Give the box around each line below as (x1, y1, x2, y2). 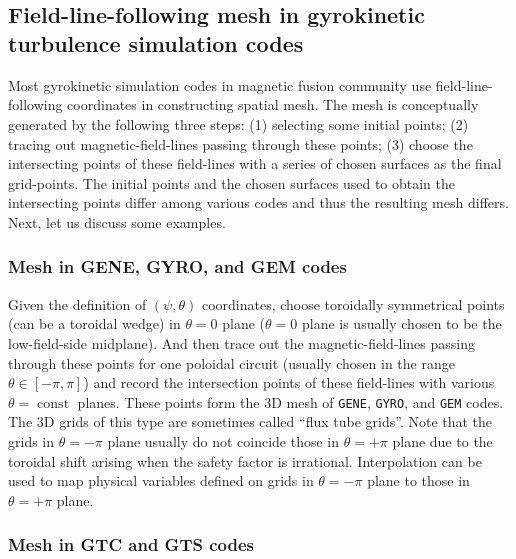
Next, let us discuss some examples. (8, 211, 226, 232)
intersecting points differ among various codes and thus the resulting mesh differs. (8, 192, 509, 213)
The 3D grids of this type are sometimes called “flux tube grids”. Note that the (8, 411, 493, 432)
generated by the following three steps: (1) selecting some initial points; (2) (8, 113, 469, 134)
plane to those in (367, 470, 470, 491)
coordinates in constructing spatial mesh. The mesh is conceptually (67, 94, 479, 115)
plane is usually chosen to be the (301, 313, 502, 334)
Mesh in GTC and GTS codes (8, 532, 255, 557)
